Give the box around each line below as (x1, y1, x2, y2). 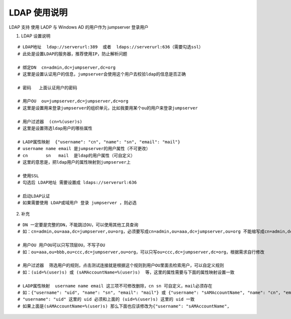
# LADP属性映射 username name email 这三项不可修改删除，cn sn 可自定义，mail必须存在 (17, 283, 213, 289)
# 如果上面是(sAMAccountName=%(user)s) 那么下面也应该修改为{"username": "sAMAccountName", (17, 303, 230, 309)
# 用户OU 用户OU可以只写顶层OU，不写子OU (17, 243, 105, 248)
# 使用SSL (17, 173, 39, 179)
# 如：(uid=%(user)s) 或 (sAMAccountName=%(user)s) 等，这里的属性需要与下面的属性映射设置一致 (17, 269, 235, 275)
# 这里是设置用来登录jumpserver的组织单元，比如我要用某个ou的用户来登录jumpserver (17, 105, 198, 111)
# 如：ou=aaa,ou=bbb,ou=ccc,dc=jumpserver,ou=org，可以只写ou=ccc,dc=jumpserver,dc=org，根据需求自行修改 (17, 249, 265, 255)
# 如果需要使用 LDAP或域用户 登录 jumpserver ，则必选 (17, 200, 137, 206)
